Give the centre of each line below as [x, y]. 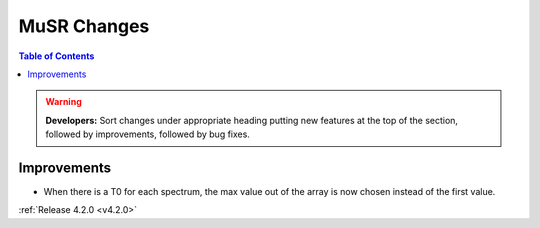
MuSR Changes [84, 26]
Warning [63, 102]
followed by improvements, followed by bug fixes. [147, 134]
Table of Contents [56, 56]
